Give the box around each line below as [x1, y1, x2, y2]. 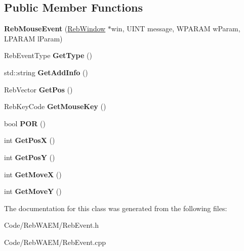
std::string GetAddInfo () [4, 67, 88, 77]
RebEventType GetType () [4, 50, 92, 61]
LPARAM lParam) [4, 33, 63, 43]
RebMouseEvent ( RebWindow [4, 23, 106, 34]
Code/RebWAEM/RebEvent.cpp [4, 236, 106, 247]
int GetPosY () [4, 152, 55, 162]
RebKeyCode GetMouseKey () [4, 101, 106, 112]
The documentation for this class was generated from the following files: [4, 203, 227, 213]
